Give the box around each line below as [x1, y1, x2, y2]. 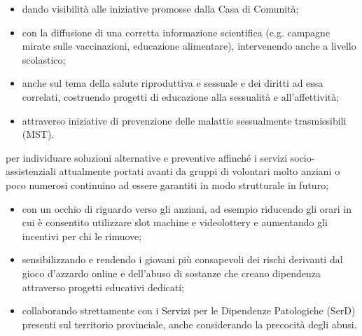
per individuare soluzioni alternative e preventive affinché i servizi [6, 150, 288, 164]
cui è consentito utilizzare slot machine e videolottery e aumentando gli [22, 215, 328, 230]
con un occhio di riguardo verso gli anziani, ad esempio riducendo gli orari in [22, 201, 351, 216]
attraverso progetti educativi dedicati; [22, 279, 185, 294]
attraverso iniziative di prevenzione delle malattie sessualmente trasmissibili [22, 113, 347, 127]
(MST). [22, 127, 55, 141]
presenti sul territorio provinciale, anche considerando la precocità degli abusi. [22, 316, 357, 331]
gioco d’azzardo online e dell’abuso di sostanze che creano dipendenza [22, 265, 321, 280]
